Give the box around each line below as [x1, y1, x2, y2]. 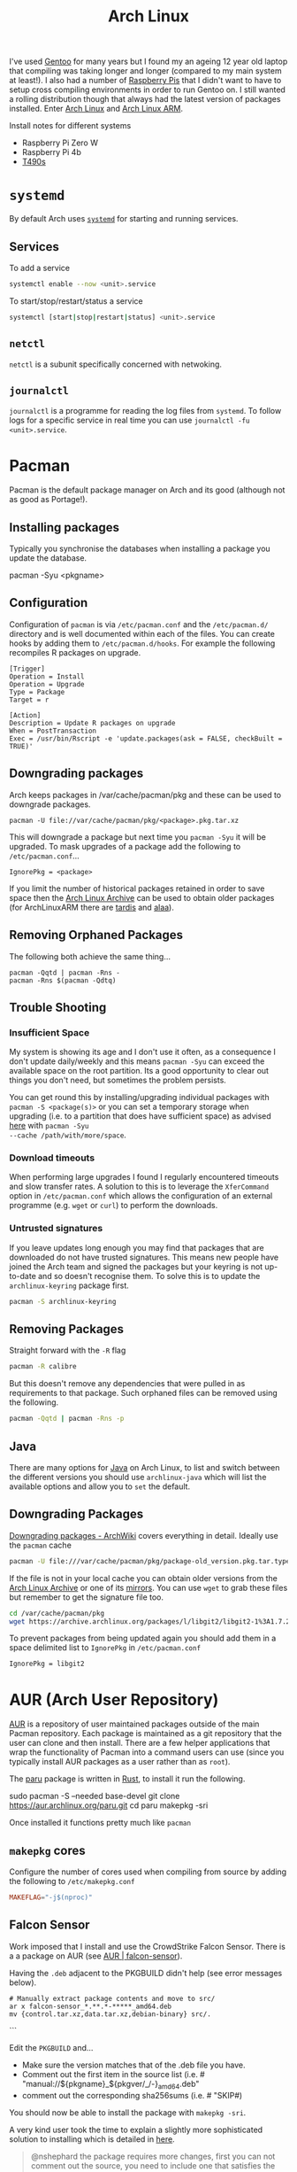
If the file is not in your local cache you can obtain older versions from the [9, 1572, 278, 1583]
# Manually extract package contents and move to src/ [9, 1994, 216, 2003]
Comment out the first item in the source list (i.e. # [21, 2068, 205, 2079]
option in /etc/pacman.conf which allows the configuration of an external [9, 1191, 273, 1201]
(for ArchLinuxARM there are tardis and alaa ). [9, 902, 174, 912]
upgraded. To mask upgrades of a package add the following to [9, 841, 241, 851]
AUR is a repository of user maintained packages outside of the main [9, 1718, 260, 1729]
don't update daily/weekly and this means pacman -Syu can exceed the [9, 1056, 265, 1067]
